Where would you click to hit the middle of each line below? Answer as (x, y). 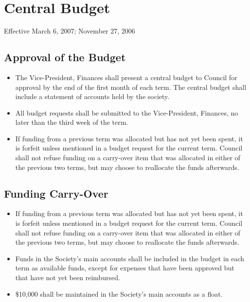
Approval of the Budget (65, 57)
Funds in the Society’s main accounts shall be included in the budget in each (130, 258)
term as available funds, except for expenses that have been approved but (125, 268)
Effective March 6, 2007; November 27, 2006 (70, 31)
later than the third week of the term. (72, 122)
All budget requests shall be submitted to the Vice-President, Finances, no (127, 112)
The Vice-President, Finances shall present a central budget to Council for (126, 77)
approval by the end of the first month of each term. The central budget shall (131, 87)
